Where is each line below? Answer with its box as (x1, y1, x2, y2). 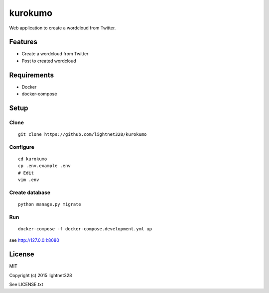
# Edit (18, 170, 34, 176)
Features (9, 38, 37, 46)
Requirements (9, 71, 54, 79)
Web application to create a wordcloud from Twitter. (9, 25, 116, 31)
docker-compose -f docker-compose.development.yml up (18, 226, 152, 232)
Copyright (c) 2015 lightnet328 (9, 272, 72, 278)
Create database (9, 189, 51, 196)
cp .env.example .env (18, 163, 71, 169)
